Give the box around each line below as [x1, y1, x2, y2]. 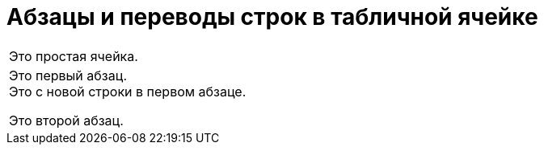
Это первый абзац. [9, 67, 128, 84]
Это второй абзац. [9, 112, 124, 129]
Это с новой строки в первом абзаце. [9, 83, 247, 100]
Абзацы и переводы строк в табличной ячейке [6, 3, 538, 31]
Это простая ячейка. [9, 47, 138, 64]
